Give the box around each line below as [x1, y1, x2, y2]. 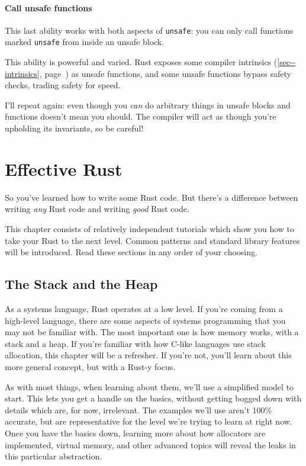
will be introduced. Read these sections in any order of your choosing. [5, 246, 257, 258]
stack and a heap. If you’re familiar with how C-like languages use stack [5, 337, 266, 349]
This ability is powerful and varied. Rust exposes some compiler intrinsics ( [5, 56, 278, 68]
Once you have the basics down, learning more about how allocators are [5, 426, 266, 439]
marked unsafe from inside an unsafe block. [5, 36, 165, 48]
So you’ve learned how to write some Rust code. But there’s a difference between [5, 191, 298, 203]
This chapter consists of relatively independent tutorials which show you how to [5, 222, 295, 234]
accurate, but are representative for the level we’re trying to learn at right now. [5, 415, 292, 428]
